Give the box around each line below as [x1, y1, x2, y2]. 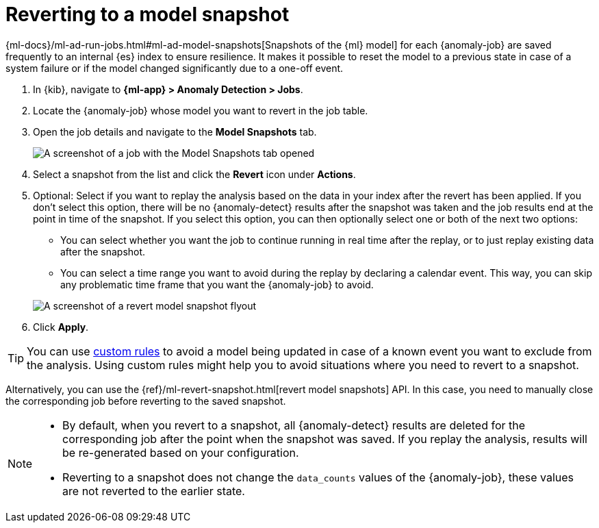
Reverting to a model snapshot [5, 3, 290, 26]
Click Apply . [33, 320, 89, 333]
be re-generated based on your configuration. [62, 445, 299, 460]
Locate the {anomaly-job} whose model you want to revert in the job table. [33, 104, 368, 116]
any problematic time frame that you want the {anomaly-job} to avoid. [60, 278, 374, 290]
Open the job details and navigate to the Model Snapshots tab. [33, 125, 317, 138]
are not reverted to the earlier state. [62, 483, 245, 498]
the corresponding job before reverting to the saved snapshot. [5, 394, 286, 407]
